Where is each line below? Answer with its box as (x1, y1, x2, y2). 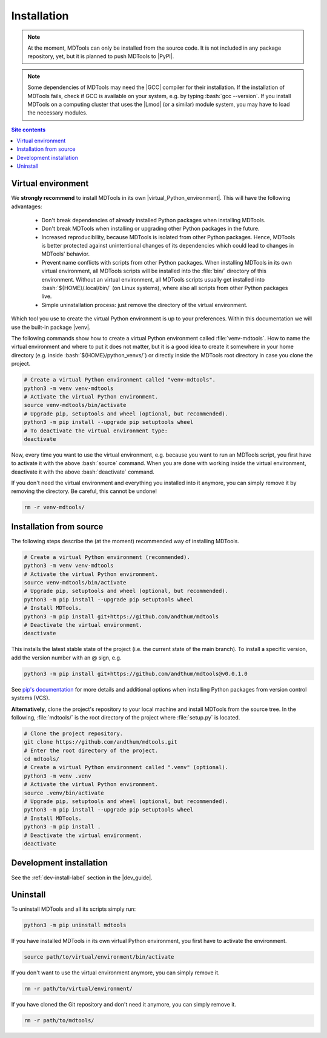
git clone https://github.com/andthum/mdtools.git (24, 739, 178, 745)
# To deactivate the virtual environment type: (24, 427, 168, 434)
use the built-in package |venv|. (11, 323, 91, 331)
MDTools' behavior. (41, 250, 90, 257)
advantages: (11, 203, 42, 210)
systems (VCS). (11, 694, 50, 702)
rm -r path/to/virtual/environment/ (24, 985, 133, 993)
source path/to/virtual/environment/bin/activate (24, 954, 174, 960)
